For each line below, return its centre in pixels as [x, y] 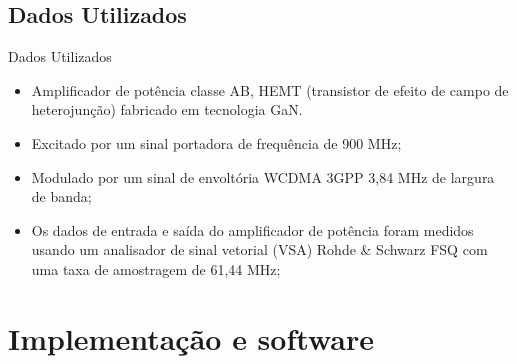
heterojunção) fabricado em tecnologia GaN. [167, 109]
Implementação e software [191, 337]
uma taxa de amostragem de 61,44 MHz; [156, 268]
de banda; [61, 196]
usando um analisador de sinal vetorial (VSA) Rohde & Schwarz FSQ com [259, 249]
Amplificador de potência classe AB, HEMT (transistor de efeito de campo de [270, 89]
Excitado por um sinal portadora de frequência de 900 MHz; [216, 142]
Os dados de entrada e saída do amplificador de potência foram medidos [252, 229]
